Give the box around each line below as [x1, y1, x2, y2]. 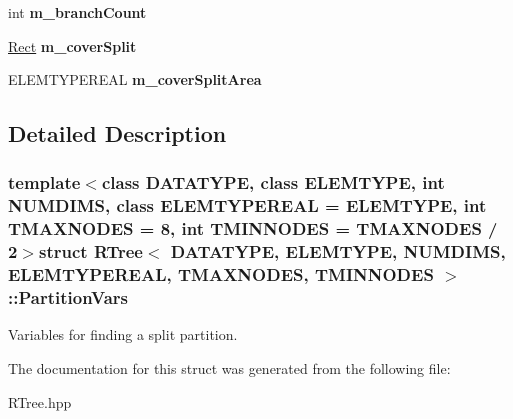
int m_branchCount [8, 2, 147, 22]
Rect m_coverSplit [8, 35, 137, 56]
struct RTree [39, 239, 143, 264]
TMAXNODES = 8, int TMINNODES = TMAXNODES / [8, 216, 498, 241]
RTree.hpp [8, 391, 72, 412]
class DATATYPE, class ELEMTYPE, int [101, 170, 445, 195]
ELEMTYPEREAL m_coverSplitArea [8, 69, 262, 90]
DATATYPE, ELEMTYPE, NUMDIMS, [170, 239, 506, 264]
